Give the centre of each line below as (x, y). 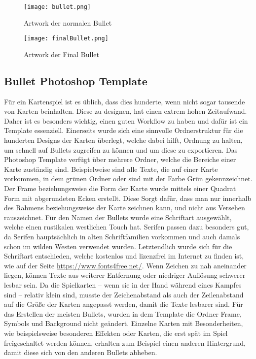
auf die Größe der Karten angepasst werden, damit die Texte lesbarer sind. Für (124, 304)
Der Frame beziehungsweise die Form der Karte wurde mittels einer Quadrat (120, 188)
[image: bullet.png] (57, 7)
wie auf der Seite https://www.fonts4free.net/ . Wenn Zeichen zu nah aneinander (125, 265)
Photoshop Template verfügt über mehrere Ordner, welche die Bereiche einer (120, 159)
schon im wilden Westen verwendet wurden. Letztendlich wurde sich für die (118, 246)
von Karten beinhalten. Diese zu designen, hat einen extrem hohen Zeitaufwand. (126, 111)
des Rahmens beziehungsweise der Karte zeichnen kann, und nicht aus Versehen (125, 208)
